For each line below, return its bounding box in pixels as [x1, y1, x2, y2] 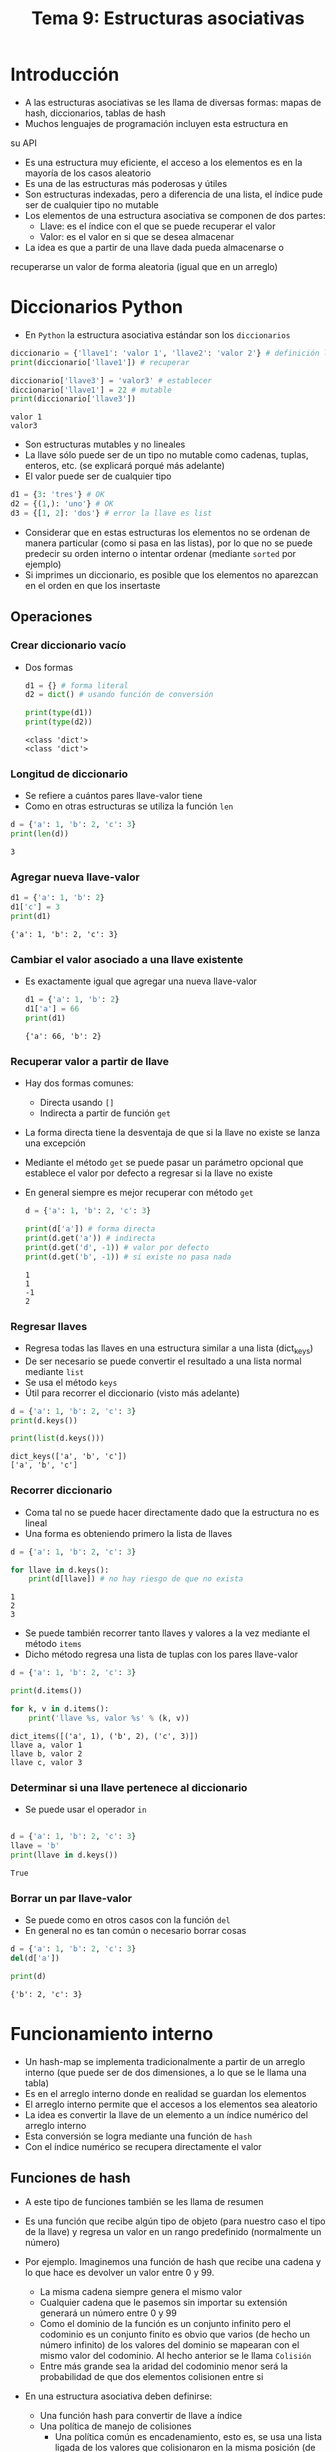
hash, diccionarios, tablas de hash [24, 107, 167, 119]
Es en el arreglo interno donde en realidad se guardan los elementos [24, 2087, 307, 2099]
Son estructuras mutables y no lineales [24, 438, 186, 451]
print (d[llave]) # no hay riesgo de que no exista [28, 1574, 244, 1584]
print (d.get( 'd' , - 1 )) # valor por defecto [24, 1242, 210, 1252]
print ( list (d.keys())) [10, 1433, 105, 1444]
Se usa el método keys [24, 1376, 118, 1388]
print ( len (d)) [10, 829, 70, 839]
